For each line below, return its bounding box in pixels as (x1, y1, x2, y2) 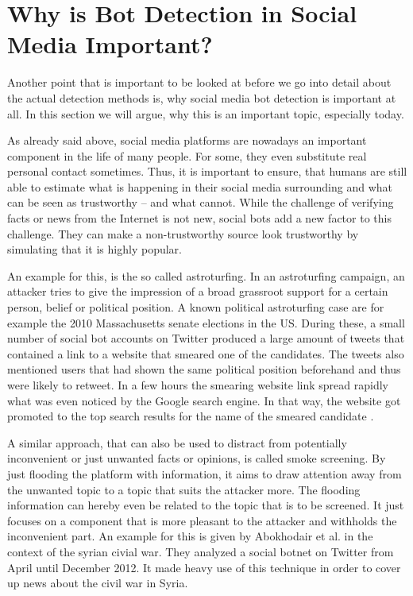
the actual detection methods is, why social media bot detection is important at (7, 89, 396, 106)
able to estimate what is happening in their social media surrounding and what (7, 178, 393, 195)
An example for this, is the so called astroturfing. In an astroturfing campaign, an (7, 267, 405, 284)
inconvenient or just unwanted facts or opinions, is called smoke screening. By (7, 450, 386, 466)
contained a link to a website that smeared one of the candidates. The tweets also (7, 345, 404, 362)
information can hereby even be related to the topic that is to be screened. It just (7, 497, 404, 513)
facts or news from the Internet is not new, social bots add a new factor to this (7, 210, 392, 226)
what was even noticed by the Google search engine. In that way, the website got (7, 392, 401, 408)
